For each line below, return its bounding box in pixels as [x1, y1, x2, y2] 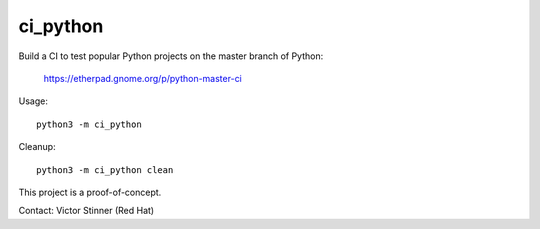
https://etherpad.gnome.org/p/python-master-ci [43, 72, 242, 84]
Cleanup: [18, 141, 56, 153]
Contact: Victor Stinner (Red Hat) [18, 205, 155, 217]
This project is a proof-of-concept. [18, 186, 162, 198]
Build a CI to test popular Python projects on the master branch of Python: [18, 50, 324, 62]
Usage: [18, 95, 49, 107]
